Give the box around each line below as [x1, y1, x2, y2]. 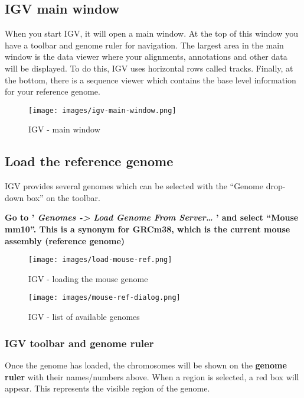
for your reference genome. [5, 85, 100, 98]
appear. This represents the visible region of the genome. [5, 382, 210, 394]
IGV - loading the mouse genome [28, 272, 148, 284]
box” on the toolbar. [26, 191, 100, 203]
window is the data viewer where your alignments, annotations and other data [5, 50, 287, 63]
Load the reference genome [5, 152, 174, 170]
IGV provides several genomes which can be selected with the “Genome [5, 180, 264, 192]
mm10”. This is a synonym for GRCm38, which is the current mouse [5, 223, 290, 235]
